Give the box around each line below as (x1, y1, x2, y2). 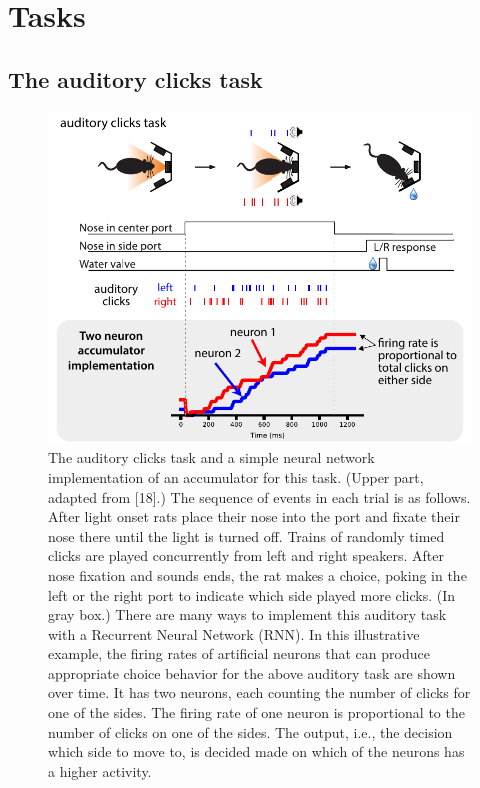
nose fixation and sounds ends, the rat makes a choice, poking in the (48, 564, 467, 585)
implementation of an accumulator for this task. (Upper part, (48, 466, 424, 487)
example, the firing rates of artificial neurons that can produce (48, 643, 430, 664)
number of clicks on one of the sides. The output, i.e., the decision (48, 721, 453, 742)
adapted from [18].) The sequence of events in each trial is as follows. (48, 486, 471, 507)
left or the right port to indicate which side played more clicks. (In (48, 584, 456, 605)
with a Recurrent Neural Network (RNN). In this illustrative (48, 623, 420, 644)
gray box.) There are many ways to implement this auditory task (48, 604, 447, 625)
